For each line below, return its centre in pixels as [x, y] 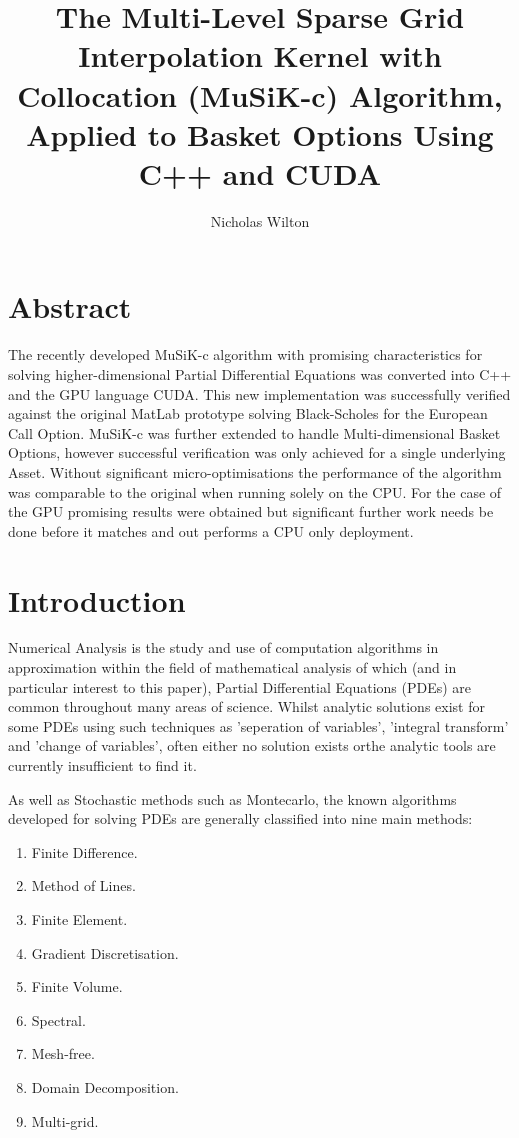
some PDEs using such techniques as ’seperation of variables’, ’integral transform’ [258, 725]
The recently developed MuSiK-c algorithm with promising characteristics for [245, 354]
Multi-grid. [65, 1120]
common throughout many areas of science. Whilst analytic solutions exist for [246, 706]
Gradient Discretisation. [105, 952]
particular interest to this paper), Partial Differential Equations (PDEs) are [240, 686]
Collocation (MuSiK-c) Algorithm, [260, 94]
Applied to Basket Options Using [260, 133]
